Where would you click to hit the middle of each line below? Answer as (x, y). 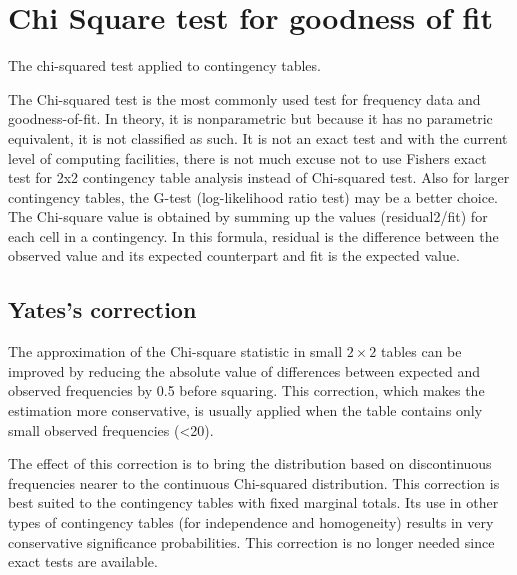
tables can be (421, 351)
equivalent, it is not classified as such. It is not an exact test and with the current (258, 137)
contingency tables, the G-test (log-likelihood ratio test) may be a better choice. (253, 196)
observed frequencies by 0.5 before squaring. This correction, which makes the (246, 390)
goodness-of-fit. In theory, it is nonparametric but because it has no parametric (250, 118)
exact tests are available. (83, 561)
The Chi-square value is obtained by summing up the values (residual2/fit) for (248, 216)
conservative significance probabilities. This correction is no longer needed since (251, 541)
